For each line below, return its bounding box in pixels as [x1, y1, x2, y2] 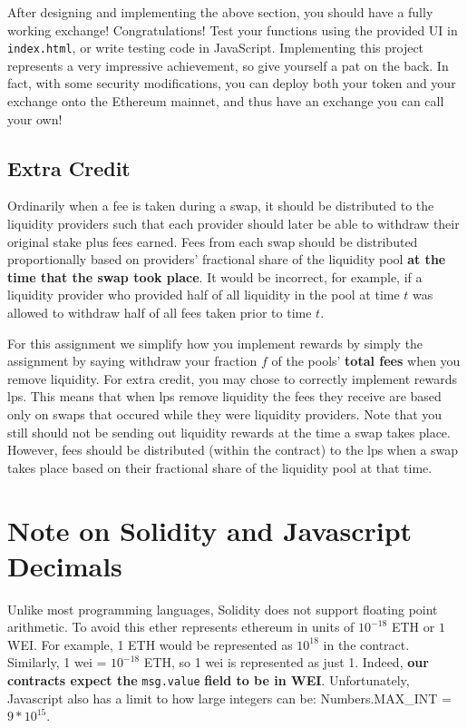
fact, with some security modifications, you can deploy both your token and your [7, 74, 456, 93]
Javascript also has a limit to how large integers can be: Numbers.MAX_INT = [7, 688, 452, 707]
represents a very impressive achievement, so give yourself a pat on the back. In [7, 55, 449, 74]
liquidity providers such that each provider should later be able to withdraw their [7, 214, 460, 233]
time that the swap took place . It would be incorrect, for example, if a [7, 267, 423, 286]
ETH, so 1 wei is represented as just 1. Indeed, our [143, 653, 429, 672]
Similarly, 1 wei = [7, 653, 107, 672]
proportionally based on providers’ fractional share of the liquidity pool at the [7, 250, 446, 269]
